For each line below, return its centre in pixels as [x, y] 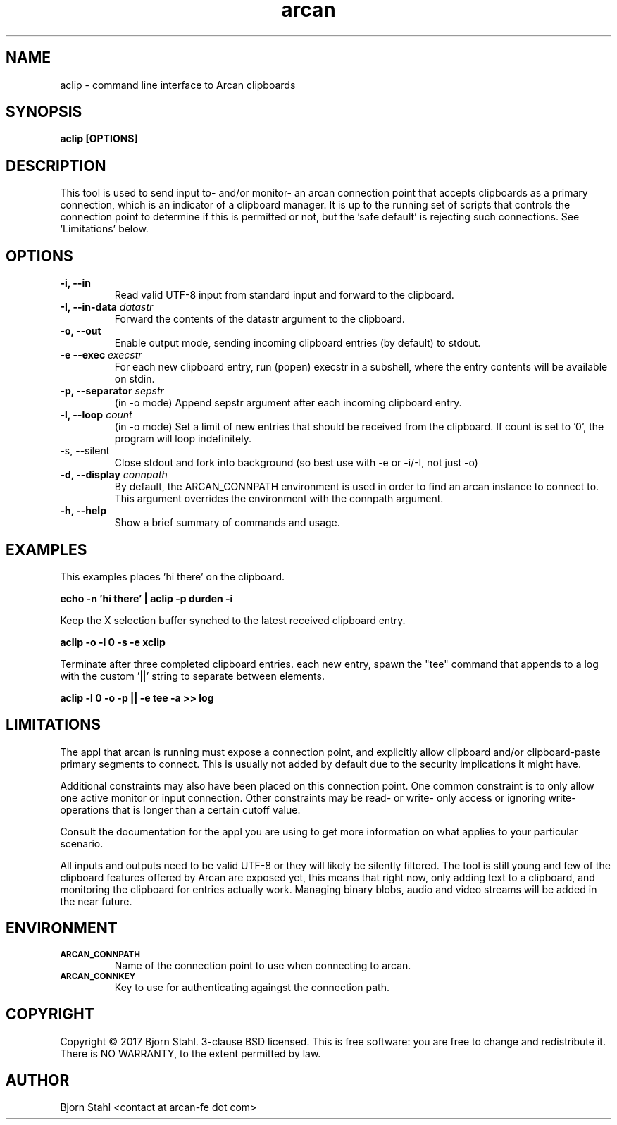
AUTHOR [38, 1080]
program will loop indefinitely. [183, 439]
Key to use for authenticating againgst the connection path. [252, 987]
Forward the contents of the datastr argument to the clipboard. [260, 319]
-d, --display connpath [114, 475]
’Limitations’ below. [104, 229]
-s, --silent [85, 451]
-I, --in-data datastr [107, 307]
